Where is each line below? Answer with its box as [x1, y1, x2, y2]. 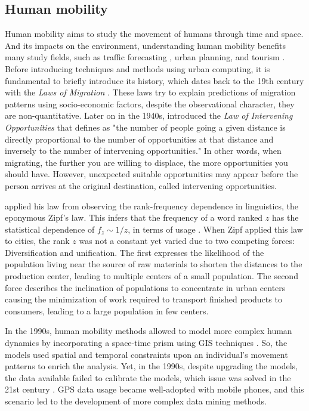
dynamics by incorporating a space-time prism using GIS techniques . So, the [5, 336, 288, 349]
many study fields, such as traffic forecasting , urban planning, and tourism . [5, 51, 285, 63]
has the [271, 211, 299, 224]
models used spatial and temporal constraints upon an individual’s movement [5, 348, 288, 360]
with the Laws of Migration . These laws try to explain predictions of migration [5, 86, 296, 98]
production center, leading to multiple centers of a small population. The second [5, 270, 298, 282]
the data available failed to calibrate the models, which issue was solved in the [5, 371, 291, 384]
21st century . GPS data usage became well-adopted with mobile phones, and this [5, 383, 304, 395]
